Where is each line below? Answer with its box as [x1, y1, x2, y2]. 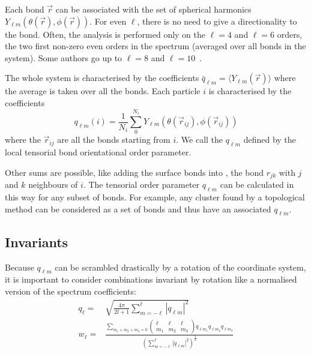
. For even [89, 14, 127, 27]
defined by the [243, 133, 296, 146]
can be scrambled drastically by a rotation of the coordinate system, [55, 260, 306, 273]
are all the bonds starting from [57, 133, 171, 146]
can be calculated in [220, 178, 294, 191]
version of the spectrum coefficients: [5, 284, 136, 297]
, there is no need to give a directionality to [137, 14, 297, 27]
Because [5, 260, 34, 273]
